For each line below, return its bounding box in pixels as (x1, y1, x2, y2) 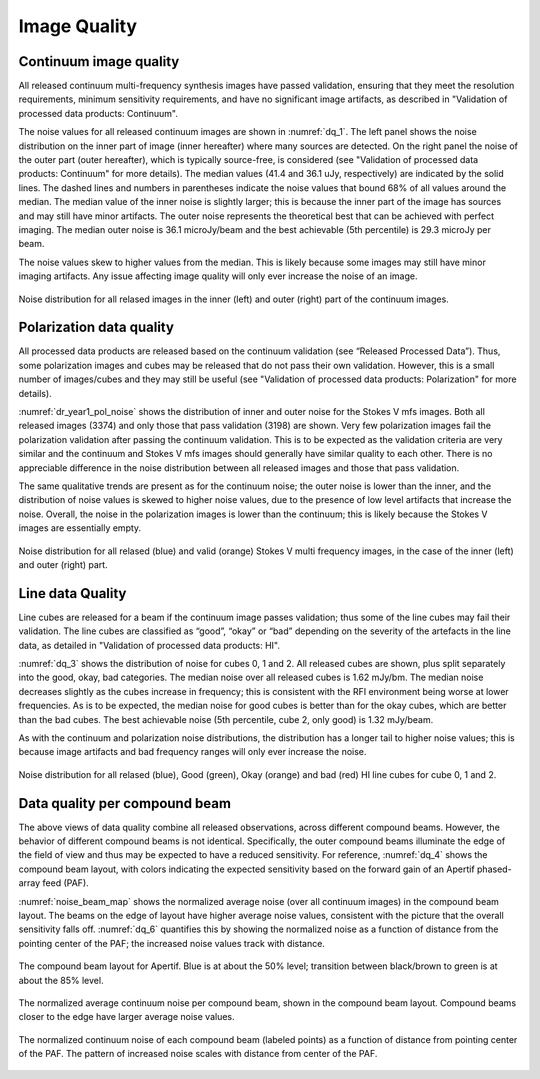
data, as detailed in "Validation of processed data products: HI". (18, 639, 280, 651)
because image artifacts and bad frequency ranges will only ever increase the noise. (18, 746, 367, 758)
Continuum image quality (18, 53, 180, 70)
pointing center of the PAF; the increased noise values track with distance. (18, 937, 325, 949)
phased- (476, 863, 512, 875)
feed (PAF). (42, 877, 89, 889)
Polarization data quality (18, 319, 175, 336)
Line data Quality (18, 585, 127, 602)
